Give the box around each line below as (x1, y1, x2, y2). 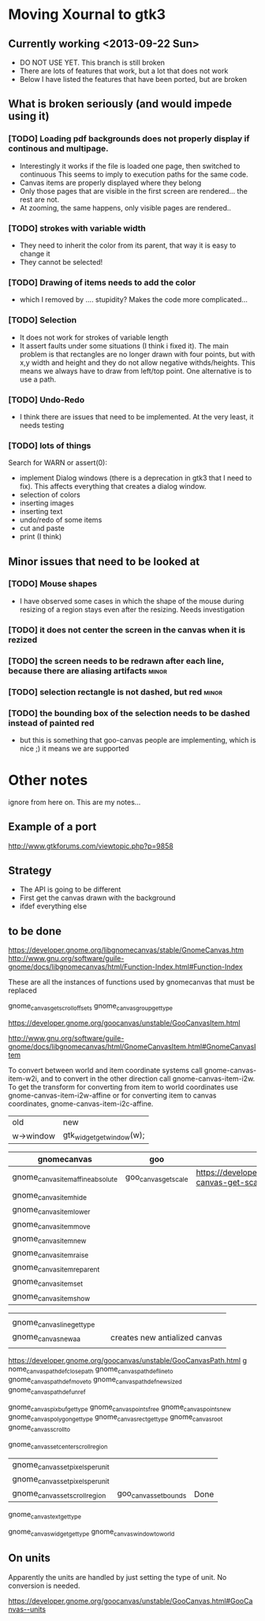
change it (19, 248, 50, 258)
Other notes (8, 771, 88, 789)
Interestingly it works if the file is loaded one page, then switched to (19, 161, 241, 170)
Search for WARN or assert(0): (8, 458, 108, 468)
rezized (8, 634, 38, 645)
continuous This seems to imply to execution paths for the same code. (19, 170, 248, 179)
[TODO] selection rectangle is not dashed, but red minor (8, 686, 223, 697)
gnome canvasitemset (12, 1276, 84, 1288)
